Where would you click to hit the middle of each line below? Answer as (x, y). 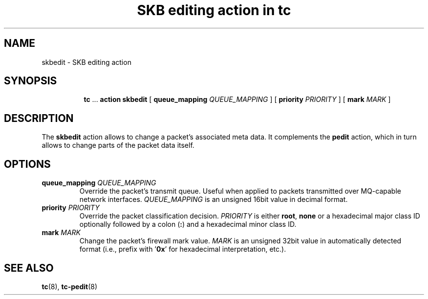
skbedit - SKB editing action (86, 62)
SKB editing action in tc (214, 10)
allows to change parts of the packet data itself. (118, 145)
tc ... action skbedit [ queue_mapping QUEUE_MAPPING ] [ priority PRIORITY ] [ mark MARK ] (237, 100)
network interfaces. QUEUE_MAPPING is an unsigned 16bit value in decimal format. (214, 199)
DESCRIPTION (39, 118)
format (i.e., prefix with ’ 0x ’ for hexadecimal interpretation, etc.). (183, 249)
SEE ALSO (29, 268)
